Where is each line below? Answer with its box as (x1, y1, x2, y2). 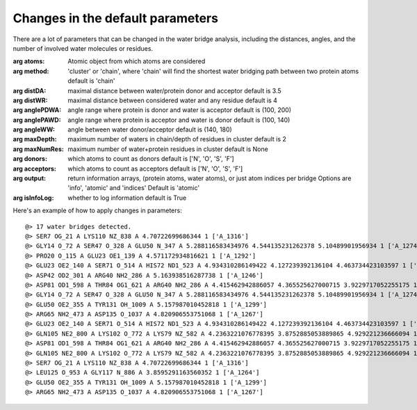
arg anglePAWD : (13, 116, 62, 124)
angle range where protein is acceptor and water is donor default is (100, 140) (67, 116, 291, 124)
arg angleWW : (13, 125, 56, 134)
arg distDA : (13, 86, 47, 95)
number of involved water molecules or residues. (13, 44, 153, 52)
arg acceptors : (13, 164, 57, 173)
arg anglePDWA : (13, 106, 62, 114)
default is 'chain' (67, 77, 115, 85)
